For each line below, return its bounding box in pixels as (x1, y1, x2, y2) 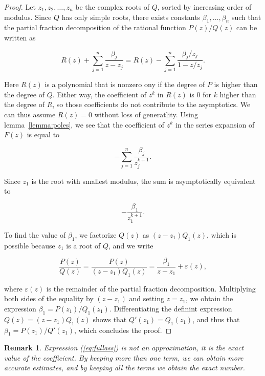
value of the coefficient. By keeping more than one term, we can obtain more (4, 352, 244, 363)
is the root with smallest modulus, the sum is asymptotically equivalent (31, 175, 256, 186)
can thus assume (4, 109, 56, 119)
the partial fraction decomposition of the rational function (4, 22, 186, 33)
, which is (207, 229, 237, 240)
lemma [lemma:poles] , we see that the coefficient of (4, 119, 165, 130)
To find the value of (4, 229, 66, 240)
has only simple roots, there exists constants (61, 11, 201, 22)
